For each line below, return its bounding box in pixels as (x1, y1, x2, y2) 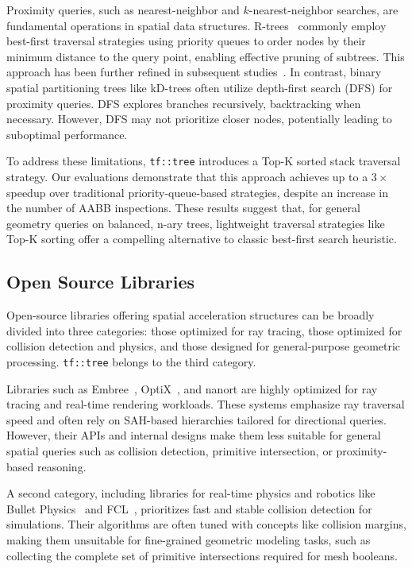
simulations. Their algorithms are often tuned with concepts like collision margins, (6, 516, 406, 532)
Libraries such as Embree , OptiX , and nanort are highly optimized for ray (6, 380, 378, 397)
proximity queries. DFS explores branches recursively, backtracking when (6, 95, 361, 111)
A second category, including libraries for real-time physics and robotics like (6, 485, 375, 501)
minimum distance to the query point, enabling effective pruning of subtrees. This (6, 48, 405, 64)
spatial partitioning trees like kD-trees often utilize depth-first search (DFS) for (6, 79, 393, 95)
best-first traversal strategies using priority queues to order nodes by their (6, 33, 366, 49)
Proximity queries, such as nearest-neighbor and (6, 2, 240, 17)
